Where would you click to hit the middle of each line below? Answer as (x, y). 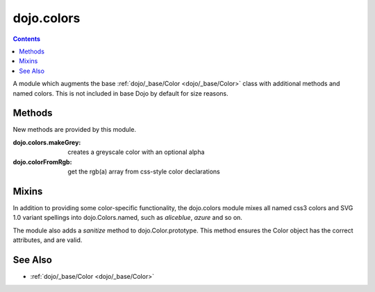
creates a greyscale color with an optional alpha (136, 152)
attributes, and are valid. (48, 240)
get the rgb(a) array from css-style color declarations (144, 171)
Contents (27, 39)
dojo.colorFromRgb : (42, 162)
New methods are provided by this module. (75, 130)
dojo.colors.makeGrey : (47, 142)
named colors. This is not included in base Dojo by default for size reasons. (120, 93)
